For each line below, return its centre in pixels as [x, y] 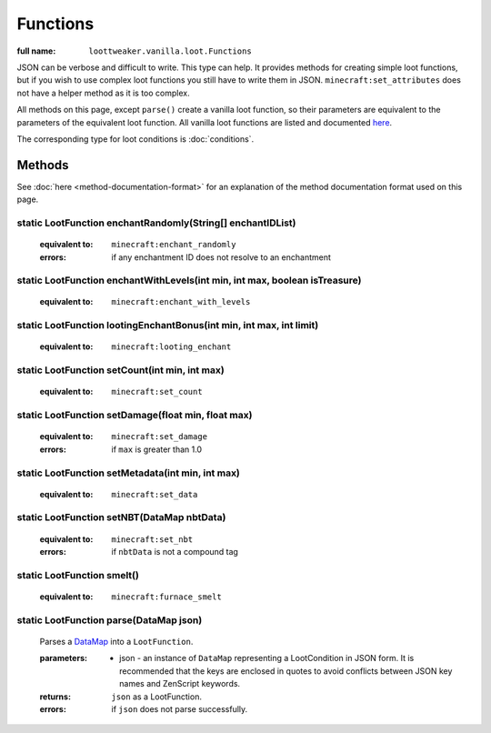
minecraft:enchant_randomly [174, 245]
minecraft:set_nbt [152, 539]
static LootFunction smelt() [78, 575]
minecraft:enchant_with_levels [181, 302]
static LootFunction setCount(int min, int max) [120, 370]
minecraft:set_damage [160, 437]
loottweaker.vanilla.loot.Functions [170, 51]
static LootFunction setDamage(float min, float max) [135, 416]
